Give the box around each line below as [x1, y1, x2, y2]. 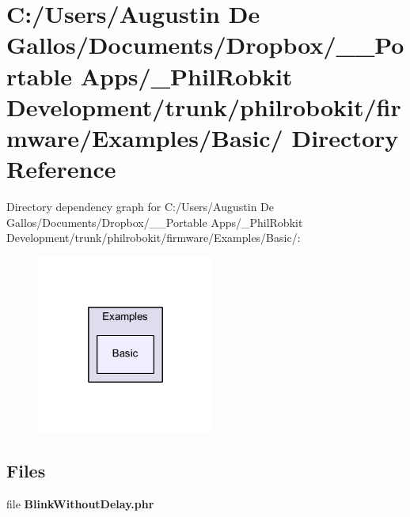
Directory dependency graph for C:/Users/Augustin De [6, 198, 275, 215]
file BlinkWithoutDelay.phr [6, 496, 154, 512]
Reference [6, 153, 116, 185]
